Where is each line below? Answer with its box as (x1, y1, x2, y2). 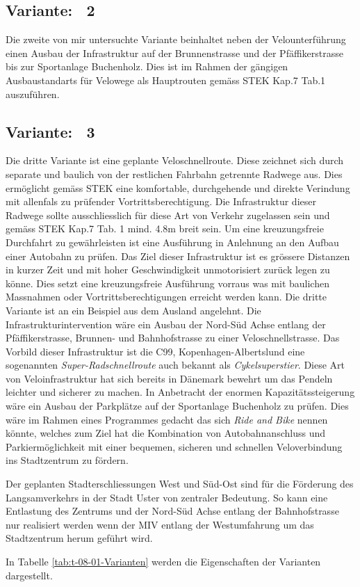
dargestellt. (6, 568, 53, 582)
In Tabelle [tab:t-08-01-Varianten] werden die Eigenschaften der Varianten (6, 554, 321, 568)
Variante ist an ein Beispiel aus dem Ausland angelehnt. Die (6, 303, 261, 317)
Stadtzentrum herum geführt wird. (6, 531, 153, 545)
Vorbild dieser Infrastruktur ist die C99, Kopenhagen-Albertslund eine (6, 344, 305, 358)
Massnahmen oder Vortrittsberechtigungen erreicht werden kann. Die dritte (6, 289, 327, 304)
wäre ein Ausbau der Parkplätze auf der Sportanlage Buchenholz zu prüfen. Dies (6, 399, 349, 413)
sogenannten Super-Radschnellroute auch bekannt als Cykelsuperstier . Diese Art (6, 357, 345, 372)
